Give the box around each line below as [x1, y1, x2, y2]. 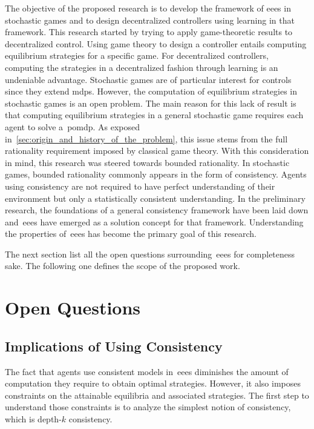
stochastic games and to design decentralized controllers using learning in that [5, 13, 295, 26]
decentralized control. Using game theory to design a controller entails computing [5, 37, 307, 50]
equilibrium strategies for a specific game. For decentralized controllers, [5, 49, 269, 62]
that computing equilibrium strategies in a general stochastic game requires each [5, 108, 304, 121]
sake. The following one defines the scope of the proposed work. [5, 259, 240, 272]
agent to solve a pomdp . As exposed [5, 120, 140, 133]
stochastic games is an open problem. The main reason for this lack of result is [5, 96, 296, 109]
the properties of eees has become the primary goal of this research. [5, 227, 257, 240]
